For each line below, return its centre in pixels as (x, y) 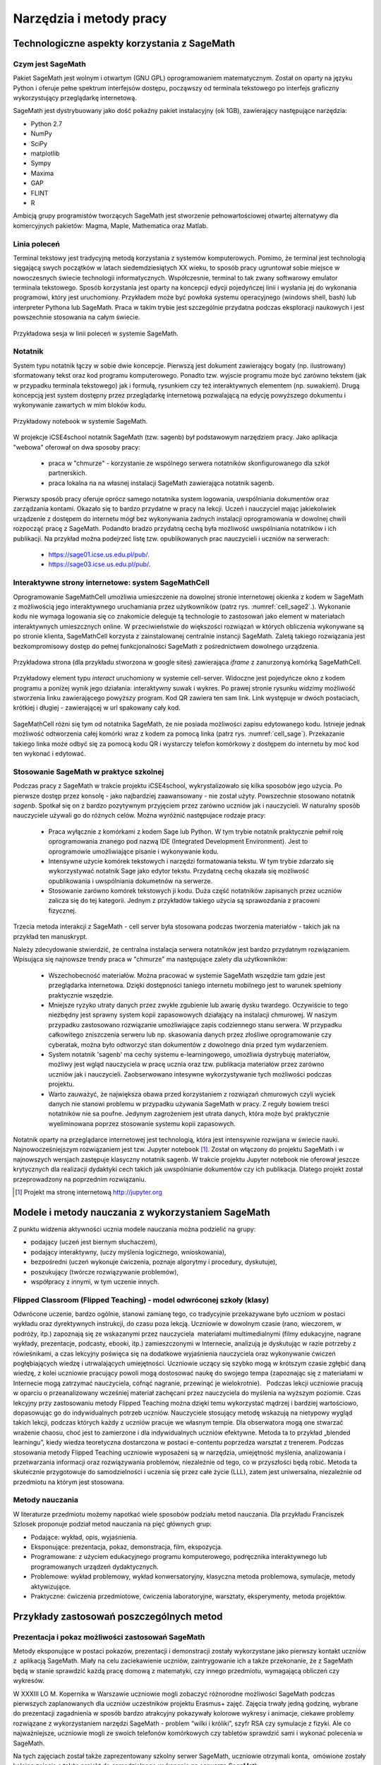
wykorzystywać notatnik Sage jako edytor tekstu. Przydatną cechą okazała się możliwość (179, 871)
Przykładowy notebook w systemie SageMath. (80, 421)
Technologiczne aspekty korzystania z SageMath (124, 43)
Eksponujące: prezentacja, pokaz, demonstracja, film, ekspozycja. (127, 1547)
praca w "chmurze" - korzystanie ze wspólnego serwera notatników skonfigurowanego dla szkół (189, 463)
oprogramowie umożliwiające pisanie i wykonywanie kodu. (133, 851)
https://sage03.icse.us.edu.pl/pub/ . (99, 564)
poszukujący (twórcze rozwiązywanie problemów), (105, 1272)
